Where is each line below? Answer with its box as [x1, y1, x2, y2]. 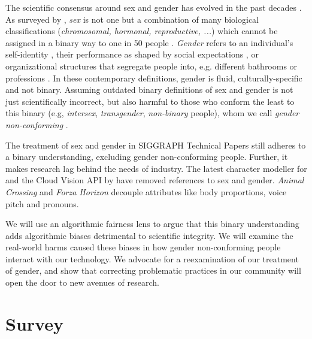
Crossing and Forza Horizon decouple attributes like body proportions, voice [5, 185, 287, 198]
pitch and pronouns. [5, 197, 79, 210]
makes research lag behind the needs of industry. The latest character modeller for [5, 162, 307, 174]
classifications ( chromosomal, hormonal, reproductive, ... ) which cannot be [5, 25, 278, 37]
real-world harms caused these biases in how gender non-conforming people [5, 241, 281, 253]
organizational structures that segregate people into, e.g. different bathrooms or [5, 59, 298, 72]
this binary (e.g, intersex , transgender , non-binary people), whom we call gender [5, 107, 299, 119]
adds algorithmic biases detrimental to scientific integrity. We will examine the [5, 229, 293, 241]
